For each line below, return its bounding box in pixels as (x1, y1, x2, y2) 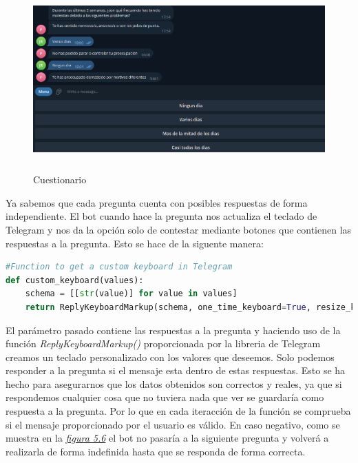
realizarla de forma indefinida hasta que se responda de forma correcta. (6, 444, 306, 458)
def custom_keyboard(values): (6, 275, 144, 285)
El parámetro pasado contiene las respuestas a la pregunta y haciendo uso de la (6, 322, 341, 337)
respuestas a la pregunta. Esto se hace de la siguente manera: (6, 236, 264, 250)
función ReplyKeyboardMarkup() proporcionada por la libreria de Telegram (6, 336, 321, 351)
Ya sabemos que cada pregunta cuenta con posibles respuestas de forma (6, 195, 308, 209)
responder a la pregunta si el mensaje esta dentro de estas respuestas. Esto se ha (6, 363, 346, 378)
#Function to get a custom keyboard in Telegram (6, 262, 233, 272)
